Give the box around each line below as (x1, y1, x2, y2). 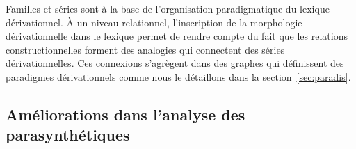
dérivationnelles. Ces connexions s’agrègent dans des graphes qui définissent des (6, 56, 344, 70)
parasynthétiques (6, 124, 130, 146)
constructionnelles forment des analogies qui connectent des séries (6, 42, 285, 56)
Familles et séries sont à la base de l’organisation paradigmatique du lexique (6, 1, 330, 15)
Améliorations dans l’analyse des (6, 103, 245, 125)
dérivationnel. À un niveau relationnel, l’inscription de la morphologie (6, 15, 302, 29)
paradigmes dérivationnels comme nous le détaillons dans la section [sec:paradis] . (6, 69, 351, 84)
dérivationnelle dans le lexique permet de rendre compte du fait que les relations (6, 29, 348, 43)
